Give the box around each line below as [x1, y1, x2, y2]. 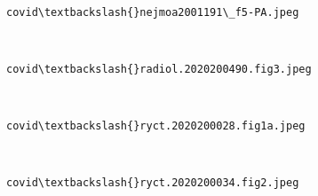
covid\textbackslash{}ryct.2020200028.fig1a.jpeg [6, 120, 306, 133]
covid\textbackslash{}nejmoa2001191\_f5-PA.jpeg [6, 5, 299, 19]
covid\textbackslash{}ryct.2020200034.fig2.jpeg [6, 176, 299, 190]
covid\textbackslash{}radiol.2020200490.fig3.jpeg [6, 62, 312, 75]
